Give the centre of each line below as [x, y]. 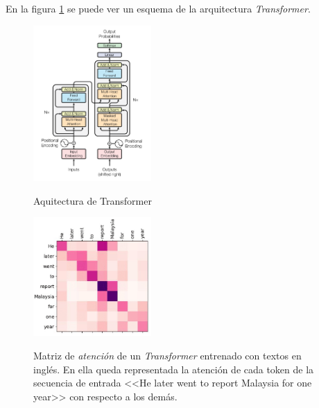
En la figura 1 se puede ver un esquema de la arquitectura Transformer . [158, 8]
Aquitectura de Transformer [93, 200]
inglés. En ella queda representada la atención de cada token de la [174, 369]
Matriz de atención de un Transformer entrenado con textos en [167, 355]
